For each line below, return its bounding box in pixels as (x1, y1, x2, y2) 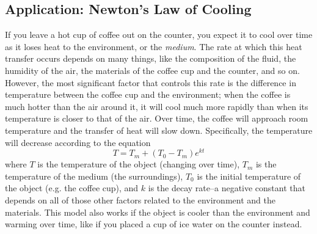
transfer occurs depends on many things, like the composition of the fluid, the (5, 52, 296, 65)
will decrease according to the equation (5, 136, 151, 148)
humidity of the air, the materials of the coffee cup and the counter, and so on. (5, 64, 300, 76)
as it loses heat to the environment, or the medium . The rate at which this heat (5, 40, 302, 53)
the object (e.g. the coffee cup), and (5, 181, 139, 194)
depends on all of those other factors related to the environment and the (5, 194, 275, 206)
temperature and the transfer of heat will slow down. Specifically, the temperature (5, 123, 313, 136)
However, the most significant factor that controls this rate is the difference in (5, 76, 296, 89)
